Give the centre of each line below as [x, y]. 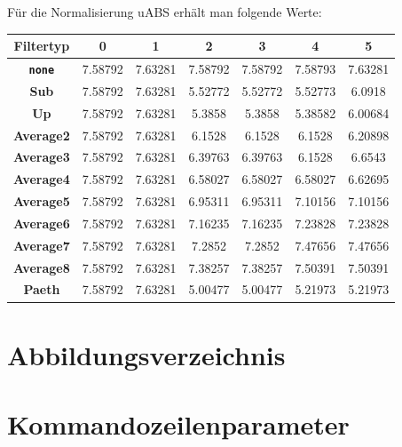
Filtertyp [42, 46]
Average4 [42, 179]
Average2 [42, 135]
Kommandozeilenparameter [178, 424]
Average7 [42, 245]
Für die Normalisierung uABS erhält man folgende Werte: [165, 12]
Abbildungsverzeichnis [146, 354]
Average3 [42, 157]
